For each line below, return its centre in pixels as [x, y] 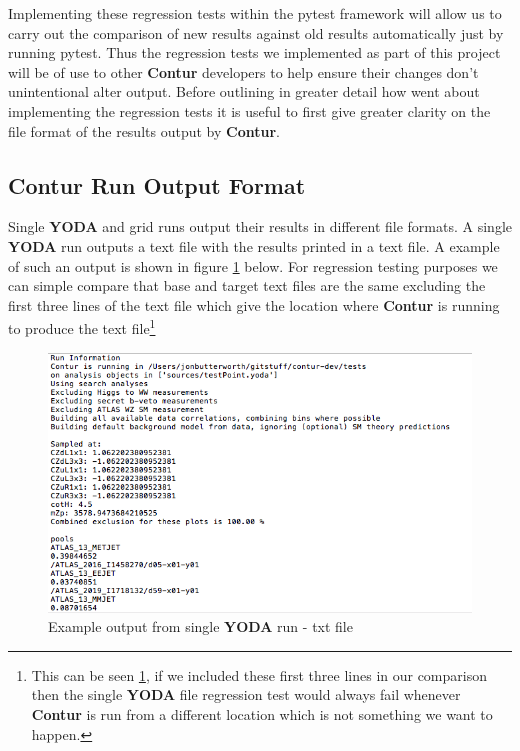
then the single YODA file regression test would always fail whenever [246, 694]
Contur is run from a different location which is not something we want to [262, 714]
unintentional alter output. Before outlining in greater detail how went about [244, 91]
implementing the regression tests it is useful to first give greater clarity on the [249, 110]
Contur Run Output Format [157, 184]
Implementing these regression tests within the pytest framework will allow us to [255, 13]
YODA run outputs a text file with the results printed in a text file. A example [254, 245]
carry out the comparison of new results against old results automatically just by [256, 32]
